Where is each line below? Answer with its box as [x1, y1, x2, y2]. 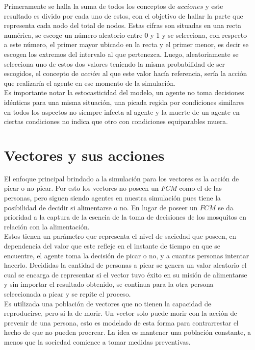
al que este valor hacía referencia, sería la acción [102, 68, 247, 78]
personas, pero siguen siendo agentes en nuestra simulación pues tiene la [4, 193, 221, 203]
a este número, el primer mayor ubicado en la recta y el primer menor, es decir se [4, 39, 249, 50]
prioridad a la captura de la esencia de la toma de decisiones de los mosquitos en [4, 212, 247, 222]
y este [205, 1, 223, 11]
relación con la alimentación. [4, 221, 90, 231]
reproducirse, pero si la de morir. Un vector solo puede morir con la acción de [4, 308, 237, 318]
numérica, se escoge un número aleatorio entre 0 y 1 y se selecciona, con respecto [4, 29, 247, 40]
